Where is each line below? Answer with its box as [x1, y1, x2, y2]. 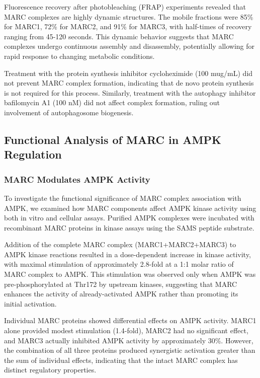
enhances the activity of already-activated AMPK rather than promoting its [4, 288, 238, 299]
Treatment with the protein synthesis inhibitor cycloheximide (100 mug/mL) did [4, 67, 253, 78]
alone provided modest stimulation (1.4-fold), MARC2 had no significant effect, [4, 325, 248, 336]
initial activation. [4, 298, 57, 309]
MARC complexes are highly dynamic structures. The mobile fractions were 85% [4, 11, 253, 22]
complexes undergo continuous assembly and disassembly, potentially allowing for [4, 41, 255, 51]
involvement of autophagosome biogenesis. [4, 107, 134, 117]
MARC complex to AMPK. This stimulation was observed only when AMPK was [4, 269, 256, 279]
